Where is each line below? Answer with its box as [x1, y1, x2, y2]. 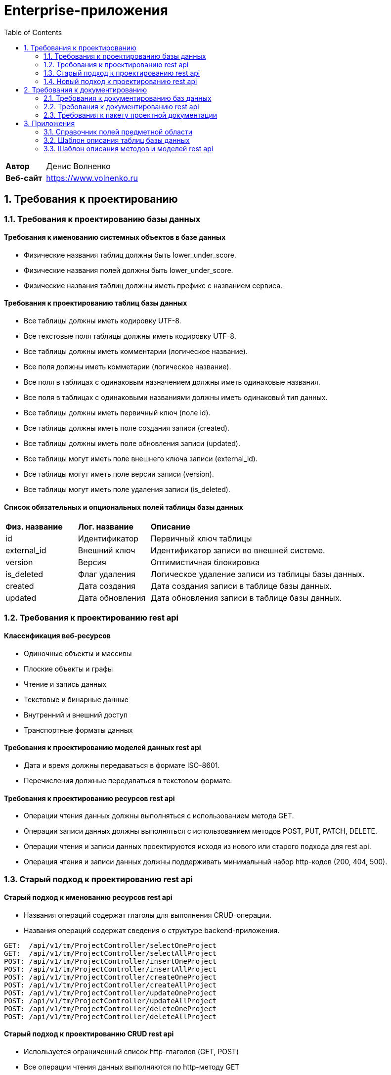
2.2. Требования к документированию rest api [43, 102, 199, 111]
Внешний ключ [78, 545, 135, 556]
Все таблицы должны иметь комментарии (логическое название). [24, 347, 248, 356]
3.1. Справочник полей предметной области [43, 127, 192, 136]
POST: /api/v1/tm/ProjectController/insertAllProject [4, 965, 217, 973]
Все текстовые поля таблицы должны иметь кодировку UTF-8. [24, 332, 236, 341]
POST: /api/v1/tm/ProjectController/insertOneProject [4, 957, 217, 965]
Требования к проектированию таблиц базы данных [4, 299, 187, 308]
